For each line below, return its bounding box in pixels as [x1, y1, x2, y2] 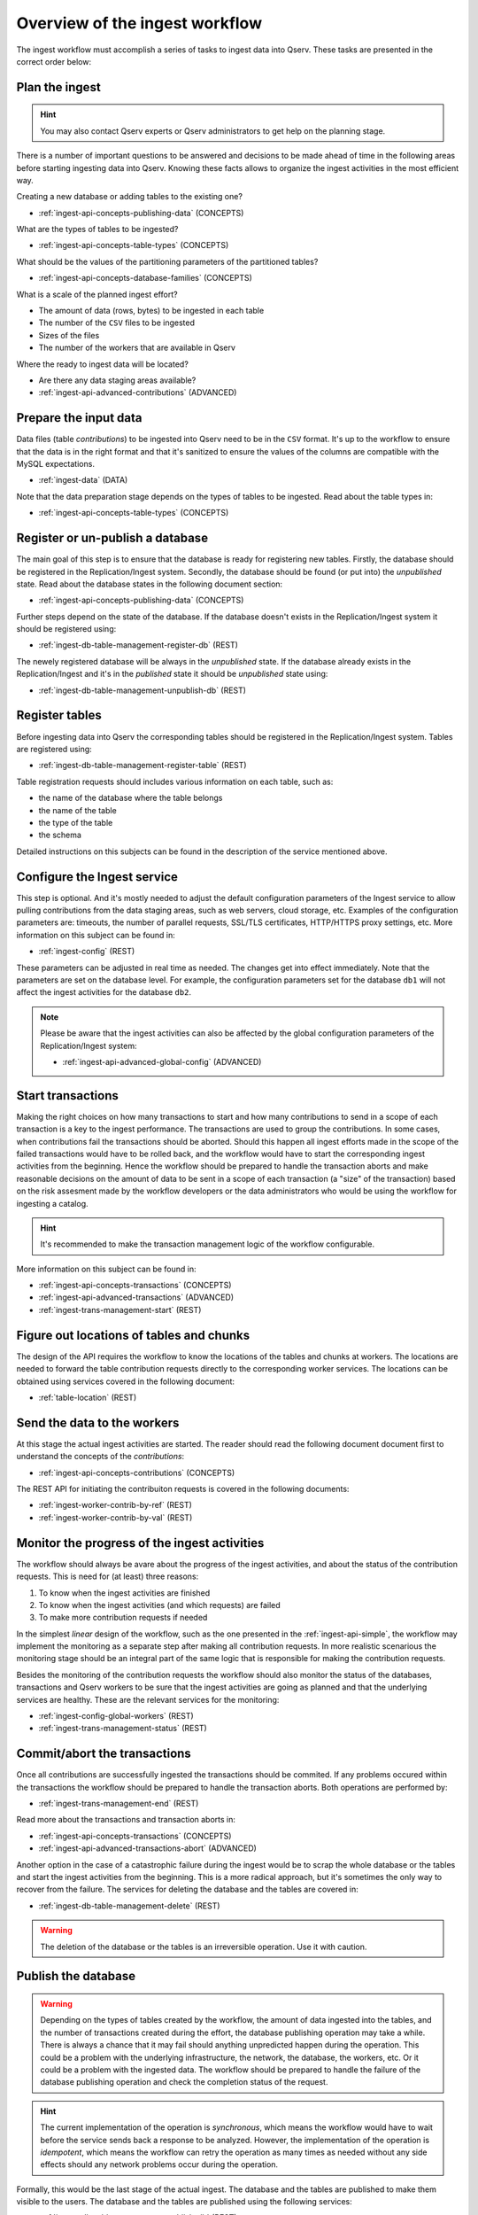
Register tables [16, 708, 102, 723]
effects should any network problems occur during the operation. [40, 2159, 279, 2170]
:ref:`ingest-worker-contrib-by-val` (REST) [38, 1512, 193, 1523]
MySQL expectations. [16, 459, 95, 470]
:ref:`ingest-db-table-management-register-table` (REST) [38, 760, 247, 771]
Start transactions [16, 1088, 119, 1103]
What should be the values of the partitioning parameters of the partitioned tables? [16, 256, 319, 267]
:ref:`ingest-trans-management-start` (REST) [38, 1304, 202, 1315]
